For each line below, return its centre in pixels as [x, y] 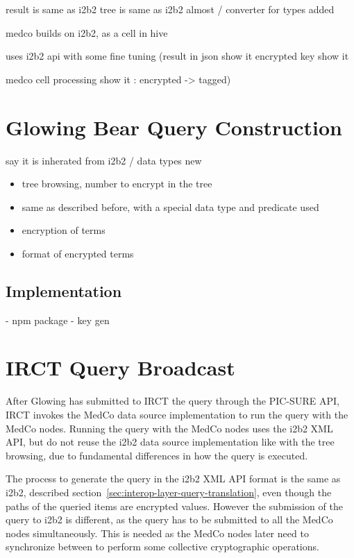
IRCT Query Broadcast [120, 367]
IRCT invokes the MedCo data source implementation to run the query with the [177, 414]
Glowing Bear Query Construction [174, 127]
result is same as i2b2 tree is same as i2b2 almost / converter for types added [170, 9]
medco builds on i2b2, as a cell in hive [87, 32]
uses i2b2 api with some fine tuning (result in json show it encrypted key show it [177, 56]
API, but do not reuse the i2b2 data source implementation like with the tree [170, 442]
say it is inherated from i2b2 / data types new [104, 160]
